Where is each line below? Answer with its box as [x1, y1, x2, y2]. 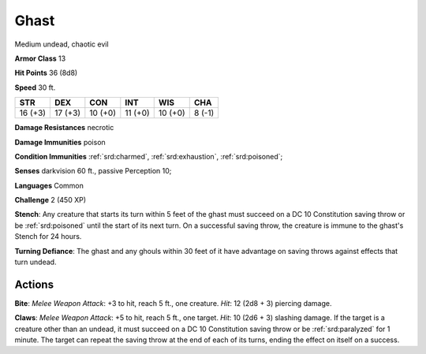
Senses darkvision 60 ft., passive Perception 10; [14, 166, 172, 176]
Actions [14, 278, 54, 291]
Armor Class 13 [14, 54, 66, 63]
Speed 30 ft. [14, 83, 56, 92]
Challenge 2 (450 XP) [14, 196, 87, 205]
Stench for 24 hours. [14, 232, 82, 241]
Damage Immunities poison [14, 137, 106, 147]
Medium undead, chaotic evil [14, 39, 110, 49]
